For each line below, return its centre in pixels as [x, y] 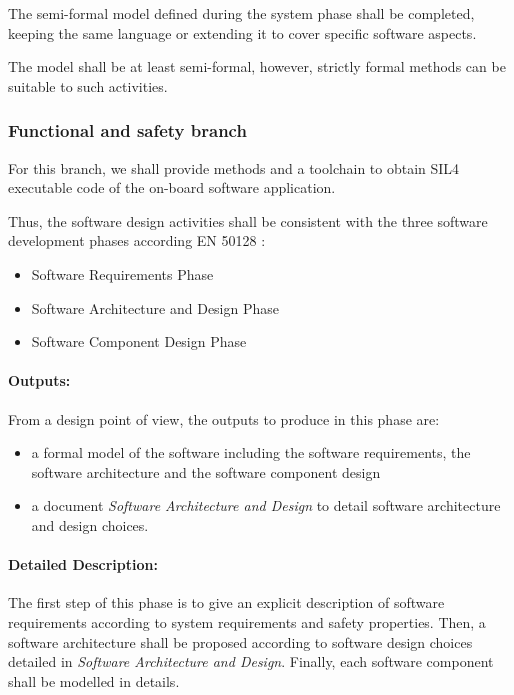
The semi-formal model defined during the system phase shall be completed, [241, 13]
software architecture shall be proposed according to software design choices [240, 641]
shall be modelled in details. [94, 680]
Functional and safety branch [127, 130]
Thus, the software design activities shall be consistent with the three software [248, 220]
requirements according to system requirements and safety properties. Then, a [247, 621]
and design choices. [90, 524]
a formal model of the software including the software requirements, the [251, 452]
